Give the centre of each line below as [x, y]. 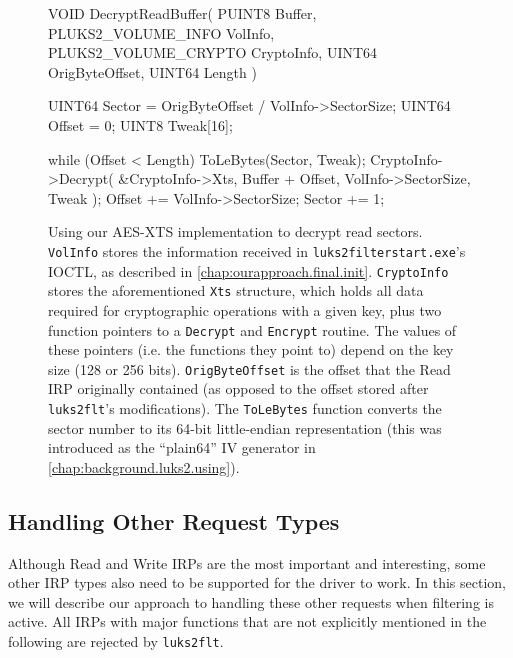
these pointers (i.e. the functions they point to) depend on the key [251, 349]
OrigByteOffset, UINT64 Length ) [152, 71]
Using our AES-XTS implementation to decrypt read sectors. [235, 231]
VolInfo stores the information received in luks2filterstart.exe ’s [257, 250]
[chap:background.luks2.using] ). [144, 466]
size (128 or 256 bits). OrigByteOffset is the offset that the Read [249, 368]
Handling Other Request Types [174, 520]
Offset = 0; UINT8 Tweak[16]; [140, 124]
